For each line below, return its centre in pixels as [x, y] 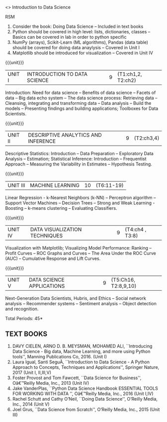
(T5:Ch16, [123, 280]
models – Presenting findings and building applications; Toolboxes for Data [82, 108]
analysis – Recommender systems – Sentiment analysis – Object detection [81, 303]
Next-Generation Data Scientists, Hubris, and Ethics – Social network [76, 298]
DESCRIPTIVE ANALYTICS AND [65, 135]
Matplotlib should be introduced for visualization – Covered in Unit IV [83, 53]
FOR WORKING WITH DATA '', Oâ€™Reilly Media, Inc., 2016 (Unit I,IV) [83, 393]
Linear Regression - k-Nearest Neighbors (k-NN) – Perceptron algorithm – [81, 198]
